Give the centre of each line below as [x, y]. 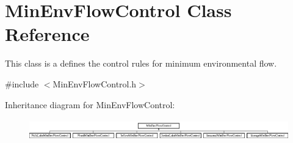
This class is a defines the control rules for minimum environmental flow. [141, 63]
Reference [47, 34]
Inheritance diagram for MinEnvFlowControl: [90, 104]
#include [22, 83]
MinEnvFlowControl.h [95, 83]
